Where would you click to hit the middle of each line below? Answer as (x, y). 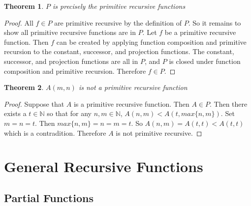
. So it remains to (215, 22)
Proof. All (19, 22)
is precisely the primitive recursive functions (119, 6)
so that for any (69, 113)
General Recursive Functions (104, 166)
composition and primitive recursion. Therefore (75, 71)
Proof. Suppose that (34, 103)
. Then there (229, 103)
